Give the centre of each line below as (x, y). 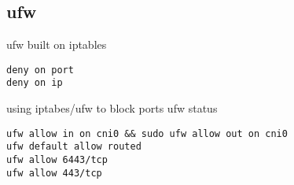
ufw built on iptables (57, 44)
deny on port (40, 70)
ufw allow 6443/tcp (57, 160)
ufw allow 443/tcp (54, 173)
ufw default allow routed (74, 147)
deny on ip (35, 83)
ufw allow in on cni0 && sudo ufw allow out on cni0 (147, 133)
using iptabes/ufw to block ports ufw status (112, 108)
